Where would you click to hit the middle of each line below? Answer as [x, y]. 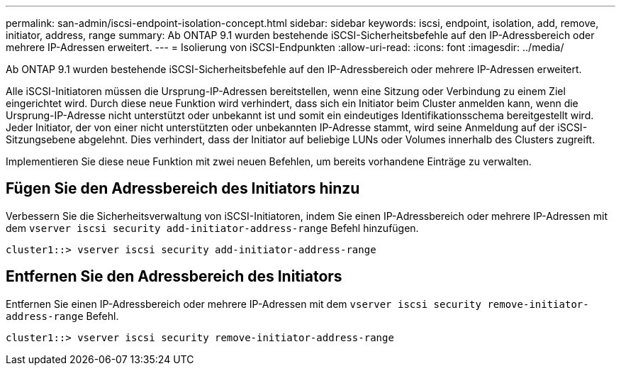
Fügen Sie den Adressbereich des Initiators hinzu [183, 189]
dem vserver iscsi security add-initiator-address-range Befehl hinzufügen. [212, 228]
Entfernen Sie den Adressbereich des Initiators [174, 277]
